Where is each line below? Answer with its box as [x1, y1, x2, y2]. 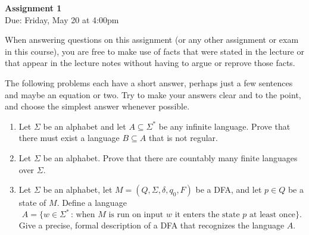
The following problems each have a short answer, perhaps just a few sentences [5, 76, 293, 89]
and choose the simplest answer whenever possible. [5, 100, 190, 112]
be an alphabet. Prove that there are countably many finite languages [43, 151, 298, 164]
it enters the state [174, 211, 240, 220]
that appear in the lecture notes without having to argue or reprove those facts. [5, 57, 295, 69]
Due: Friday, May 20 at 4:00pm [5, 13, 119, 26]
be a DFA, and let [195, 183, 262, 196]
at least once [249, 211, 296, 220]
